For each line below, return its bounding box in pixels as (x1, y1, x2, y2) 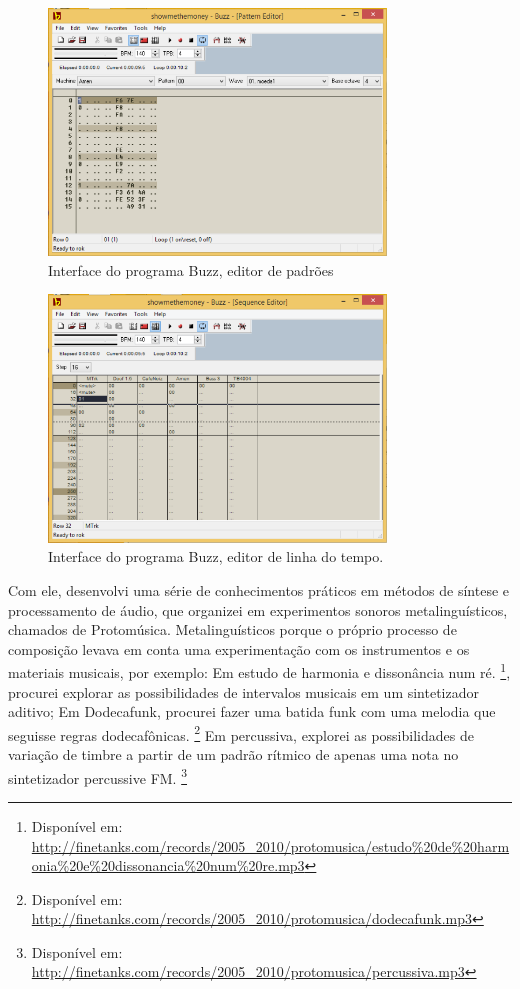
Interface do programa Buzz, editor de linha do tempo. (48, 546, 384, 567)
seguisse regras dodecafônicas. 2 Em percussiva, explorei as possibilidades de (8, 721, 474, 745)
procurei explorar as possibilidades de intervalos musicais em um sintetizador (8, 681, 480, 702)
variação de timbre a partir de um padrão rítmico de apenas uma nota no (8, 744, 459, 765)
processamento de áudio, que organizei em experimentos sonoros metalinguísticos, (8, 599, 508, 620)
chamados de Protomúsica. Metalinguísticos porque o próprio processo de (8, 619, 457, 640)
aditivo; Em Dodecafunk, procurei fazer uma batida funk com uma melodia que (8, 701, 496, 722)
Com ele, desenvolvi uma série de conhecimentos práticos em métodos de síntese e (8, 580, 509, 600)
